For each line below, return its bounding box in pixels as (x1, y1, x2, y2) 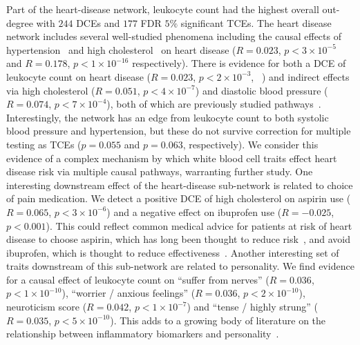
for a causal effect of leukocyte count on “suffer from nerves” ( (6, 272, 269, 286)
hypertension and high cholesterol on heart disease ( (6, 42, 236, 57)
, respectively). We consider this (182, 137, 319, 151)
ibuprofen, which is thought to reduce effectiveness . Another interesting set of (6, 245, 339, 259)
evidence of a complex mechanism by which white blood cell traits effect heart (6, 150, 337, 165)
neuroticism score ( (6, 299, 87, 314)
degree (6, 15, 33, 30)
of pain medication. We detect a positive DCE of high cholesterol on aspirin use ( (6, 191, 351, 206)
